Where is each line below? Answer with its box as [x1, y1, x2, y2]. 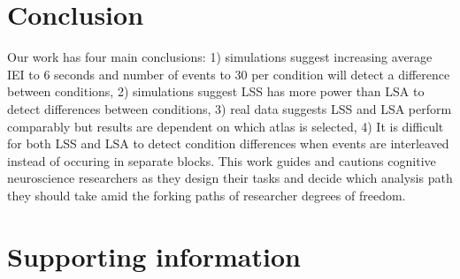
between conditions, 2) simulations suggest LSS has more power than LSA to [7, 82, 425, 101]
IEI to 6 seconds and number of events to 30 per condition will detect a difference [7, 64, 450, 83]
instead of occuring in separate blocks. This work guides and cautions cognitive [7, 151, 436, 170]
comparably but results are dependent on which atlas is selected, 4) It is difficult [7, 117, 444, 135]
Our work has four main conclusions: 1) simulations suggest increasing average [7, 48, 433, 66]
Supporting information [7, 238, 301, 274]
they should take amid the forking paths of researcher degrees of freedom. [7, 185, 406, 204]
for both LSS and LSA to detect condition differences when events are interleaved [7, 134, 449, 153]
